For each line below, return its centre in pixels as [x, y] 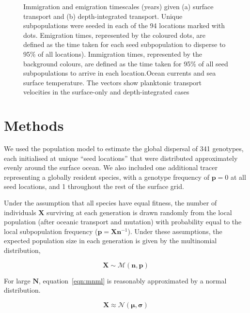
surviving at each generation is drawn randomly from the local [139, 212]
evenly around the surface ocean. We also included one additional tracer [111, 167]
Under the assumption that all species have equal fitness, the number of [110, 203]
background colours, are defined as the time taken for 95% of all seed [126, 63]
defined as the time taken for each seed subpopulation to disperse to [125, 44]
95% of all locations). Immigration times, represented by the [113, 54]
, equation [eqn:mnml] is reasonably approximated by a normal [133, 280]
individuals [20, 212]
